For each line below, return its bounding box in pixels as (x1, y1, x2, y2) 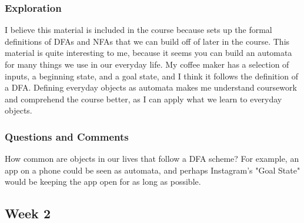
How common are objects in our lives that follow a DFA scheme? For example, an (5, 152, 299, 165)
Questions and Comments (5, 129, 129, 144)
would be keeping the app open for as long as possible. (5, 175, 201, 188)
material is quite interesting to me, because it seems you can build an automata (5, 46, 292, 59)
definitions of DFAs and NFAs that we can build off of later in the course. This (5, 35, 290, 47)
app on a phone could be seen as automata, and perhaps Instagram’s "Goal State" (5, 164, 300, 176)
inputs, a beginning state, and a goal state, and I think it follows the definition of (5, 69, 298, 82)
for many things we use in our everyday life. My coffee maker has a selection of (5, 58, 289, 70)
